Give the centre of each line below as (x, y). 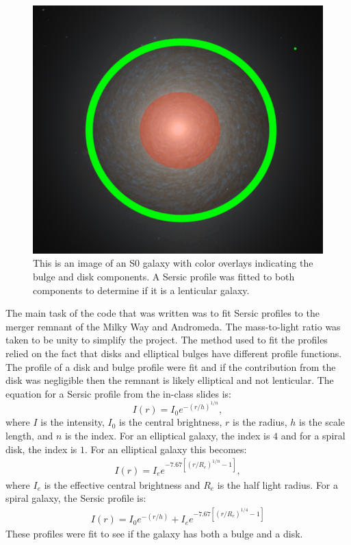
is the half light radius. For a (278, 484)
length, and (29, 435)
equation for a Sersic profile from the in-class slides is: (118, 393)
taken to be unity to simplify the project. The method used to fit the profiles (167, 340)
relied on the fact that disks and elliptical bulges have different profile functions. (174, 353)
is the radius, (260, 422)
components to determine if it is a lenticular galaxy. (141, 290)
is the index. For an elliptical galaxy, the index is (167, 435)
